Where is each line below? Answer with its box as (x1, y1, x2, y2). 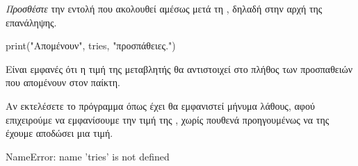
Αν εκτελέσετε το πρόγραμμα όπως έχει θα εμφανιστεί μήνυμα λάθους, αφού (6, 98, 315, 113)
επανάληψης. (6, 15, 57, 29)
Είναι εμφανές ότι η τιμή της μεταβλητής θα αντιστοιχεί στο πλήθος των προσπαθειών (6, 61, 353, 76)
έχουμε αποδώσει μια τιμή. (6, 126, 113, 140)
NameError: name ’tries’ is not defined (6, 149, 170, 163)
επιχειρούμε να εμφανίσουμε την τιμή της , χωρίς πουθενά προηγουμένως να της (6, 112, 329, 126)
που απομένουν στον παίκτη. (6, 75, 120, 90)
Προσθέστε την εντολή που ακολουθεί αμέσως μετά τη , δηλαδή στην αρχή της (6, 1, 323, 15)
